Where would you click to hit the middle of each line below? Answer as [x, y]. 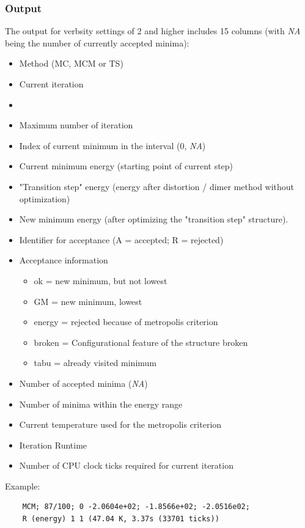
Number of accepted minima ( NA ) [83, 383]
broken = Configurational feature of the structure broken [141, 342]
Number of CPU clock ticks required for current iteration [126, 465]
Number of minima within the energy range [101, 404]
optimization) [45, 198]
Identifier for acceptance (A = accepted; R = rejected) [121, 239]
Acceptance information [64, 260]
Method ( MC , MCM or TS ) [71, 63]
